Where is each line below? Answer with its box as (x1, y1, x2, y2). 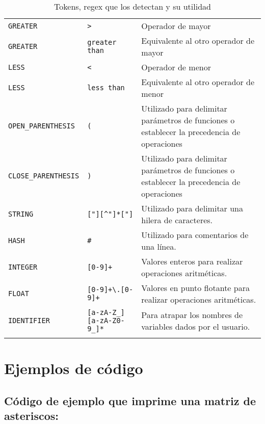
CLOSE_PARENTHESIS (8, 172, 79, 180)
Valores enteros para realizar (141, 255, 243, 267)
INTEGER (8, 263, 38, 271)
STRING (8, 210, 34, 218)
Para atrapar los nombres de (141, 309, 243, 321)
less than (87, 84, 125, 92)
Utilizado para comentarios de (141, 229, 249, 241)
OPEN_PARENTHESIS (8, 122, 75, 130)
